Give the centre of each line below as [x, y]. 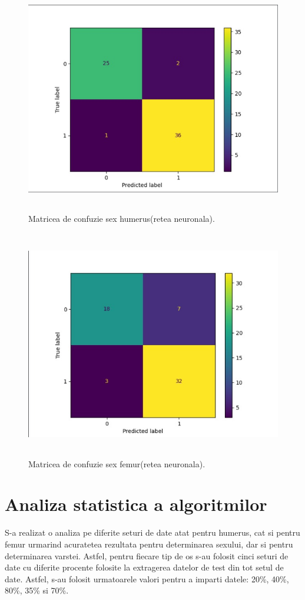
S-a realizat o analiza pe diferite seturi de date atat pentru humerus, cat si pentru [152, 532]
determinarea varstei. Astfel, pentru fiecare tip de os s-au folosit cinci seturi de [147, 555]
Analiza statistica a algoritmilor [136, 504]
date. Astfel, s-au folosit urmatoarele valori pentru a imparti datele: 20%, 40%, [147, 578]
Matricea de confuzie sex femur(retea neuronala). [117, 463]
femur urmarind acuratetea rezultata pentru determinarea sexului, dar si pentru [149, 544]
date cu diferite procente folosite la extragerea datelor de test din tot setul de [144, 567]
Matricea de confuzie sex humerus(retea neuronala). [122, 218]
